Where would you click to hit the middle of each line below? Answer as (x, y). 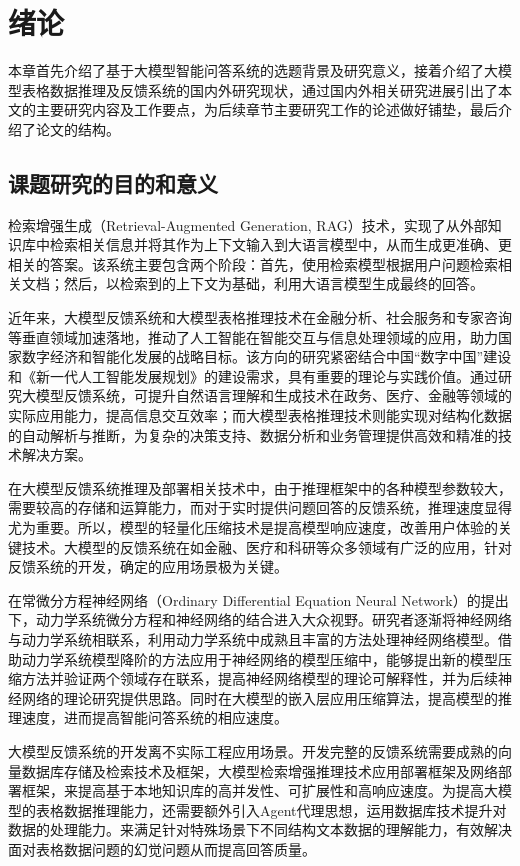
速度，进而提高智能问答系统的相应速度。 (154, 717)
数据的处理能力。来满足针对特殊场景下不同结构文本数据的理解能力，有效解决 (260, 829)
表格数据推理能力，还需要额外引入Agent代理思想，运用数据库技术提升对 (271, 809)
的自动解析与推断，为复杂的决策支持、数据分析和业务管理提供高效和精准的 (253, 434)
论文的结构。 (77, 128)
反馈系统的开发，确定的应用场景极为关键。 (148, 566)
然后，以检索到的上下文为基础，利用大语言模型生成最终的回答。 (273, 283)
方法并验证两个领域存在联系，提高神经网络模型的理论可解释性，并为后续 (259, 678)
